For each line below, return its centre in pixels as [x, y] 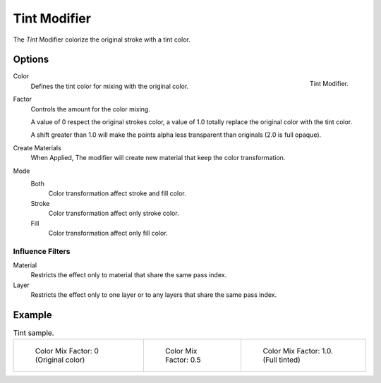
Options [31, 60]
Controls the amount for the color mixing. [91, 109]
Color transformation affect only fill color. [108, 233]
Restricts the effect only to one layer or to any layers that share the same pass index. [154, 295]
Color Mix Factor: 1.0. [298, 351]
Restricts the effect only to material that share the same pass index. [129, 275]
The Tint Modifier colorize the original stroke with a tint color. [102, 39]
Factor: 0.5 [183, 360]
